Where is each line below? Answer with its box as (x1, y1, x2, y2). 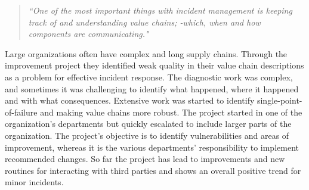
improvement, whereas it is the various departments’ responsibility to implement (5, 141, 299, 153)
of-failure (5, 105, 38, 118)
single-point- (257, 94, 302, 107)
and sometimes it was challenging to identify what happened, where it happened (5, 82, 299, 95)
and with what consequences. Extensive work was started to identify (5, 94, 255, 107)
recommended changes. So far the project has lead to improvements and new (5, 152, 285, 165)
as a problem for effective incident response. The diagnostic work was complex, (5, 70, 293, 83)
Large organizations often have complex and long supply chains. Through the (5, 47, 288, 60)
